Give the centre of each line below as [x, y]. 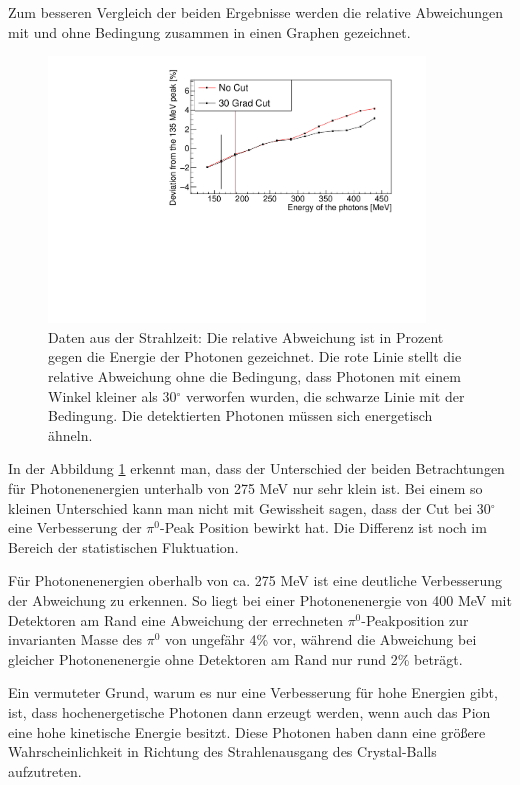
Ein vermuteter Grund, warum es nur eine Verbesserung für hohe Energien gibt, [253, 692]
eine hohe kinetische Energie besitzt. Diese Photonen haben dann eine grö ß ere [247, 731]
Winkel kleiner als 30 [112, 395]
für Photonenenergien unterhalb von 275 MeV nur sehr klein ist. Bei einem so [245, 488]
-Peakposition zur [415, 619]
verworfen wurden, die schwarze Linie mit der [325, 395]
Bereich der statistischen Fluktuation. [123, 546]
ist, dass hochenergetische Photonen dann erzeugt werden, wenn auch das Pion [249, 711]
